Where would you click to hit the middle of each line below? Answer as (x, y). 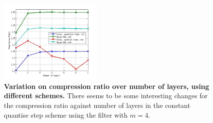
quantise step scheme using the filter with (66, 114)
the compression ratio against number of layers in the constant (97, 105)
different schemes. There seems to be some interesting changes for (106, 96)
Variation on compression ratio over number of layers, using (107, 86)
